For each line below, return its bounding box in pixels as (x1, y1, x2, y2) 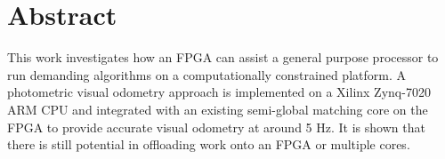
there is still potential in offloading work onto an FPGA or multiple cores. (7, 135, 410, 154)
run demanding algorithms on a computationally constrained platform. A (7, 65, 406, 83)
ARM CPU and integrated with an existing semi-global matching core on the (7, 99, 428, 118)
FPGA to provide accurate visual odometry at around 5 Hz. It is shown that (7, 117, 425, 136)
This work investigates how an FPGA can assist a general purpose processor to (7, 48, 439, 67)
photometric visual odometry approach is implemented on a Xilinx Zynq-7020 (7, 83, 431, 101)
